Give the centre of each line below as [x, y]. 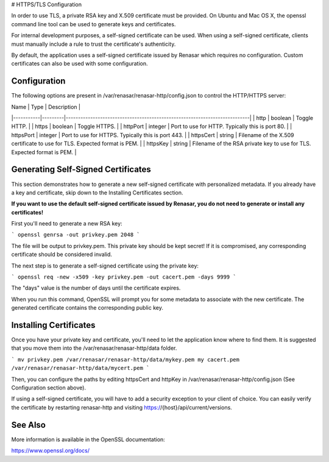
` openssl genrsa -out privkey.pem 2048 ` [76, 235]
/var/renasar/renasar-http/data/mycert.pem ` [80, 368]
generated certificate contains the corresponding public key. [87, 308]
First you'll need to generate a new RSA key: [67, 224]
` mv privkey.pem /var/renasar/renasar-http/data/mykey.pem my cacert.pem [126, 359]
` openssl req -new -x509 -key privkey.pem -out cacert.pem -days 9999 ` [124, 277]
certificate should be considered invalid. [62, 254]
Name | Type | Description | [46, 107]
